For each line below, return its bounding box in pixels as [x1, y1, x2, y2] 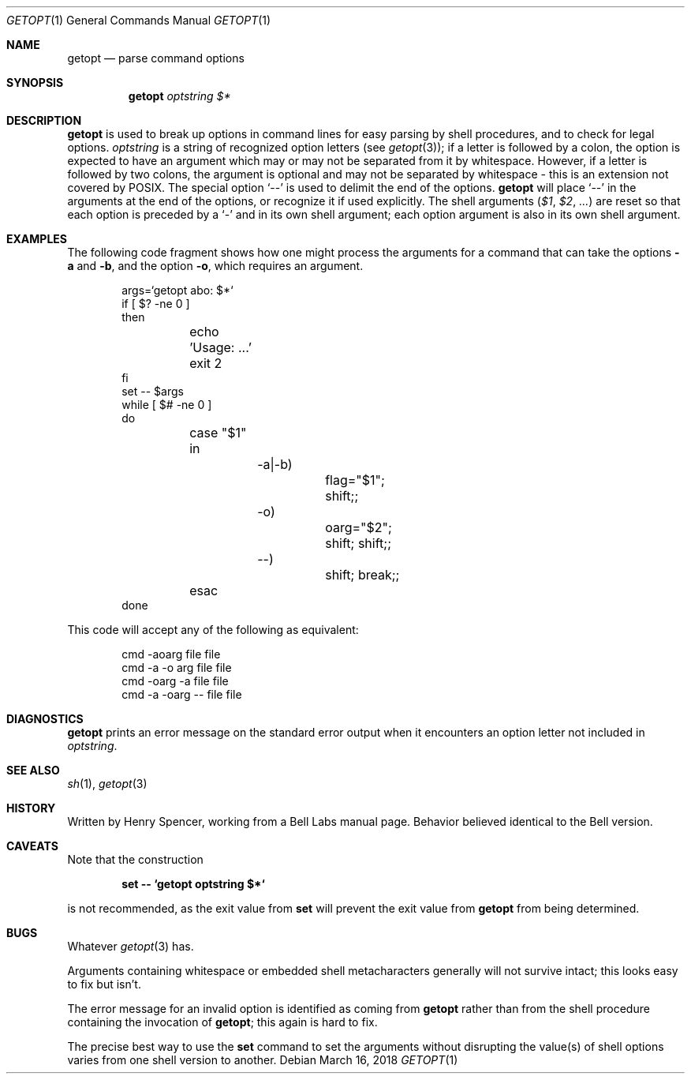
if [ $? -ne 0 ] [121, 297, 190, 310]
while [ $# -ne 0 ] [121, 398, 212, 411]
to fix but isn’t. [67, 977, 141, 991]
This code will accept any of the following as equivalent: [67, 623, 359, 636]
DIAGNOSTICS [6, 712, 84, 726]
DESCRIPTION [6, 114, 82, 127]
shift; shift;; [325, 535, 391, 551]
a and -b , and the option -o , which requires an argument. [67, 259, 364, 272]
